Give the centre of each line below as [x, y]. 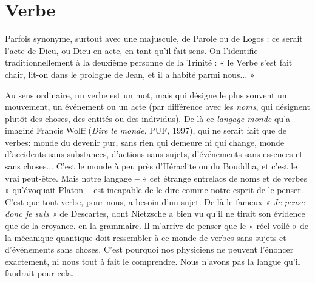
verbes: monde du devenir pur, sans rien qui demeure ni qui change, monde [145, 142]
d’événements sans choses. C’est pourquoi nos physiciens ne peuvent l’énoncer [149, 249]
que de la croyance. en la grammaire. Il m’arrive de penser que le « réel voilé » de [157, 226]
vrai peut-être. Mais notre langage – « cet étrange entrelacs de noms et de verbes [156, 178]
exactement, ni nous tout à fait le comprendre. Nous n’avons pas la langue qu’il [153, 261]
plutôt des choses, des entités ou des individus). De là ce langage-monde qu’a [148, 118]
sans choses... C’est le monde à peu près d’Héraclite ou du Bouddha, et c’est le [151, 166]
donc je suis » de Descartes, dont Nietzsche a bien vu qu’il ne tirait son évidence [155, 213]
